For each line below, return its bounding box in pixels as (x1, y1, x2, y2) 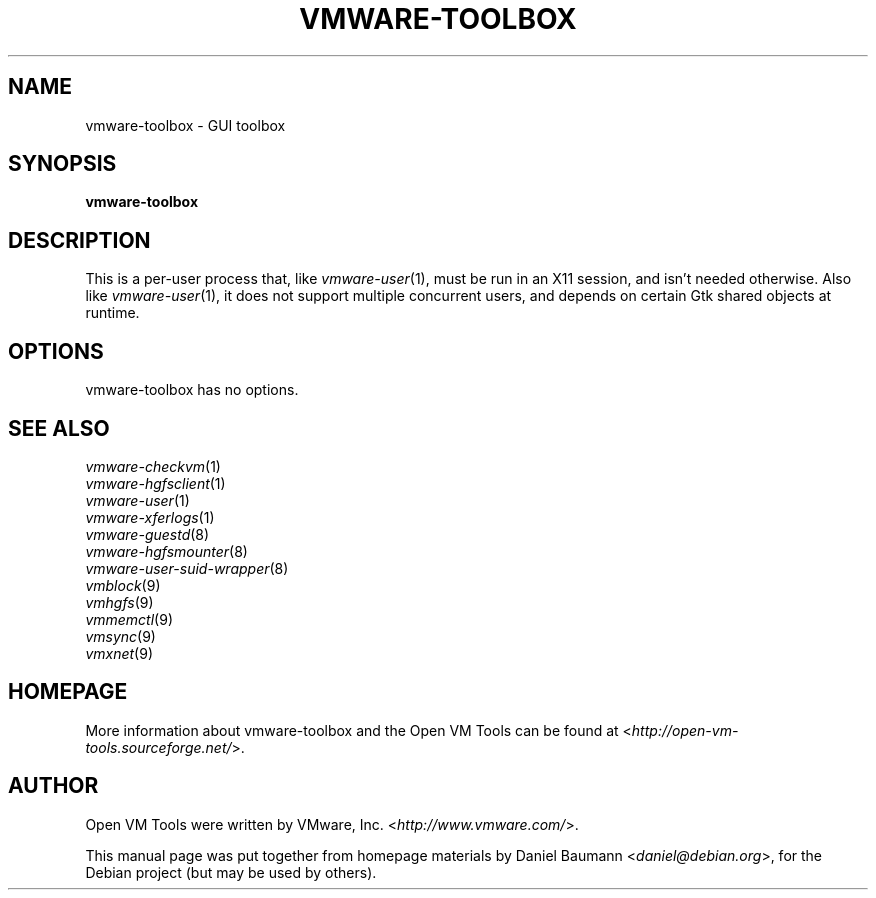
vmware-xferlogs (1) (85, 508, 215, 526)
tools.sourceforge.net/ (85, 738, 232, 756)
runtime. (85, 304, 140, 322)
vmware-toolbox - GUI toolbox (85, 116, 286, 134)
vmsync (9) (85, 627, 156, 645)
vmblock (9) (85, 576, 161, 594)
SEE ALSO (8, 415, 110, 441)
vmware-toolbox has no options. (85, 381, 299, 399)
